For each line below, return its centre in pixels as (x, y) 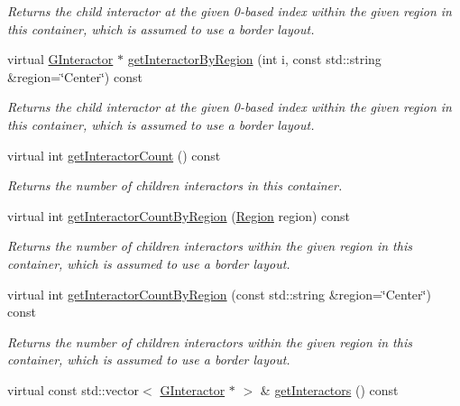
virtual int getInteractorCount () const (114, 155)
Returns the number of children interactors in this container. (175, 185)
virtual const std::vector (74, 389)
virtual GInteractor (60, 59)
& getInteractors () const (329, 389)
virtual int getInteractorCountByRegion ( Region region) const (179, 215)
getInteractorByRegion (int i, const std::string (254, 59)
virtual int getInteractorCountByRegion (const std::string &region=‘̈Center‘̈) (219, 294)
